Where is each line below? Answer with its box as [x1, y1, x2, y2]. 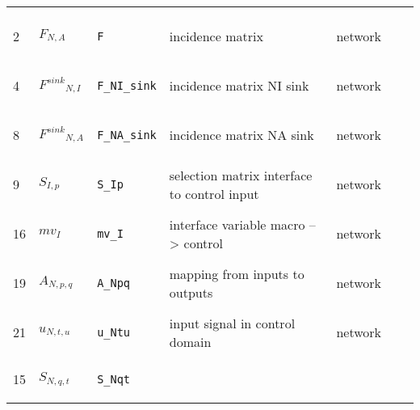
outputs [169, 282, 213, 302]
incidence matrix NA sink [169, 125, 314, 144]
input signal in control [169, 313, 296, 332]
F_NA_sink [97, 128, 157, 142]
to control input [169, 184, 259, 203]
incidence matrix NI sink [169, 76, 309, 95]
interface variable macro [169, 214, 305, 234]
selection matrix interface [169, 165, 313, 184]
